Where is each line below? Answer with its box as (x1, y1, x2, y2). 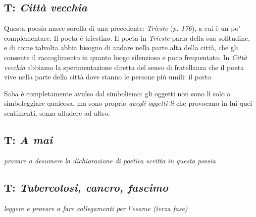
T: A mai (4, 132, 53, 147)
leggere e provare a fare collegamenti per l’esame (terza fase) (4, 203, 188, 213)
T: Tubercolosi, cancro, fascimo (4, 179, 168, 195)
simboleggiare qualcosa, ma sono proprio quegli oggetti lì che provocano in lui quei (4, 98, 253, 108)
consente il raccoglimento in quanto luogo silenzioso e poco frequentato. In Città (4, 52, 247, 62)
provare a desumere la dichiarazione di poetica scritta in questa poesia (4, 155, 216, 165)
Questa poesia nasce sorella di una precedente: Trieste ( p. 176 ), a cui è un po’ (4, 23, 241, 33)
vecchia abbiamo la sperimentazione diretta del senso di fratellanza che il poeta (4, 62, 244, 72)
